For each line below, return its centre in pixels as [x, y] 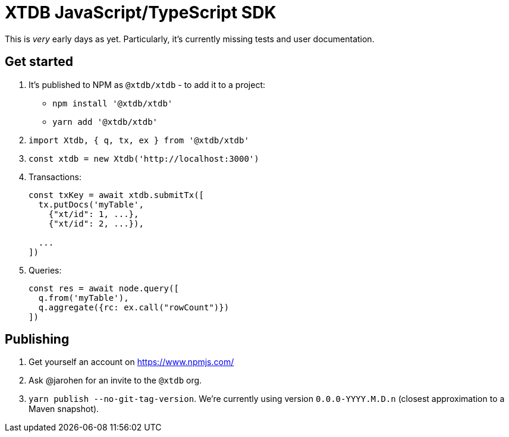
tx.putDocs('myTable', [91, 204]
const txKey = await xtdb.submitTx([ [117, 195]
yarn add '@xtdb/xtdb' [105, 122]
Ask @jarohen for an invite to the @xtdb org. [115, 381]
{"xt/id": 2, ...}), [96, 223]
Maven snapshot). [64, 409]
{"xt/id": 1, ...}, [94, 214]
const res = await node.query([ [104, 288]
